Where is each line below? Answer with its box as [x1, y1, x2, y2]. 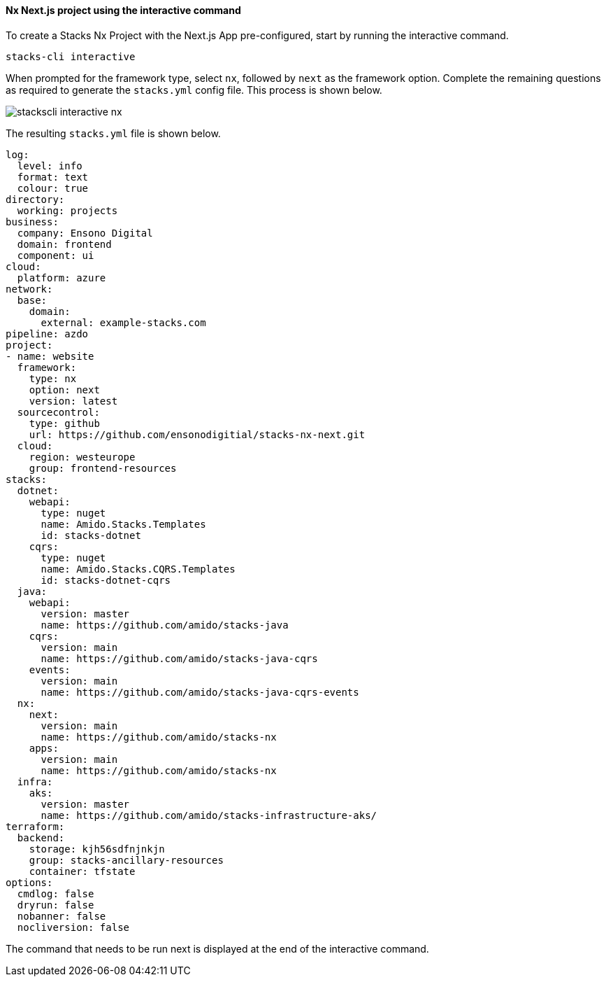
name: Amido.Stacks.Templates [41, 518, 206, 530]
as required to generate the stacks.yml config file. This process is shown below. [6, 83, 382, 96]
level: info [17, 160, 82, 171]
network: [6, 283, 53, 295]
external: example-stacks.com [41, 316, 206, 328]
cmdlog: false [17, 888, 94, 899]
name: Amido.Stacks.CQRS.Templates [41, 563, 236, 575]
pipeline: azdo [6, 328, 89, 339]
